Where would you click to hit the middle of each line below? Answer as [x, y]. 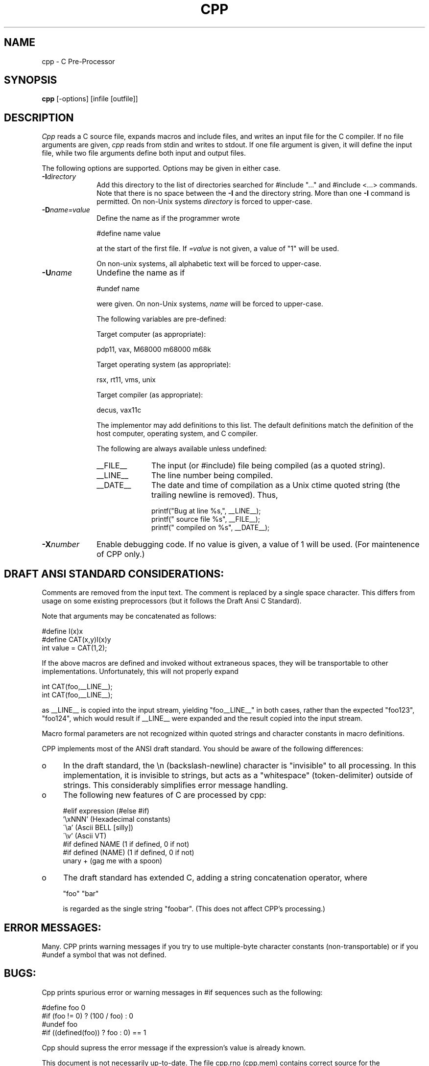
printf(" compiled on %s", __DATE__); [211, 528]
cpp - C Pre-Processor [78, 61]
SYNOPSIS [31, 80]
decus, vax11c [119, 410]
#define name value [129, 233]
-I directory [59, 177]
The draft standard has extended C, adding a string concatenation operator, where [215, 878]
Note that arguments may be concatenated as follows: [129, 616]
